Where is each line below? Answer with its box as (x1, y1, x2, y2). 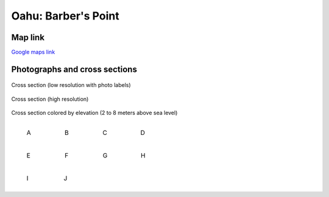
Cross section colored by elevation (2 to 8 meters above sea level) (11, 109, 178, 117)
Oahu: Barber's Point (11, 9, 119, 22)
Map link (11, 32, 45, 43)
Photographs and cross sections (11, 64, 137, 74)
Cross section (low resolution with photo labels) (11, 81, 131, 89)
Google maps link (11, 49, 55, 56)
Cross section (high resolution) (11, 95, 89, 103)
